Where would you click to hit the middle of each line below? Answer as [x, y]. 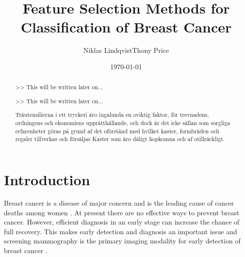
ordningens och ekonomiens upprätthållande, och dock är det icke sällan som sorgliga [123, 123]
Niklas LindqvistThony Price [126, 50]
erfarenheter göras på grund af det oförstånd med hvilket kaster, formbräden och [117, 131]
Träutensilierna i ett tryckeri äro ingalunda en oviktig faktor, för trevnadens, [112, 115]
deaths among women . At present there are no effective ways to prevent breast [122, 212]
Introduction [47, 180]
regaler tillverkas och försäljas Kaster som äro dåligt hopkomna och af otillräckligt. [120, 139]
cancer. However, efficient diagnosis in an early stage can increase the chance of [122, 222]
